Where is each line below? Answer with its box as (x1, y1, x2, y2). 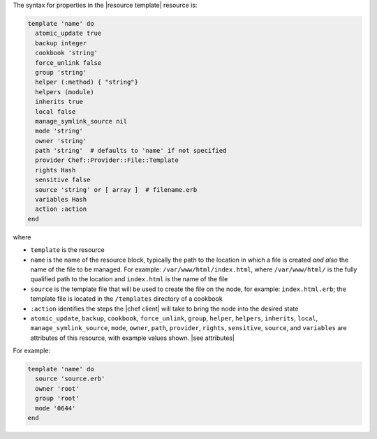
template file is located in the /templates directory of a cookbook (30, 295, 223, 303)
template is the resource (30, 246, 105, 254)
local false (35, 107, 76, 115)
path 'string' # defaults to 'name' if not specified (35, 147, 227, 155)
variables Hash (35, 195, 87, 204)
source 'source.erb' (35, 375, 105, 383)
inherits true (35, 98, 84, 106)
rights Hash (35, 166, 76, 174)
